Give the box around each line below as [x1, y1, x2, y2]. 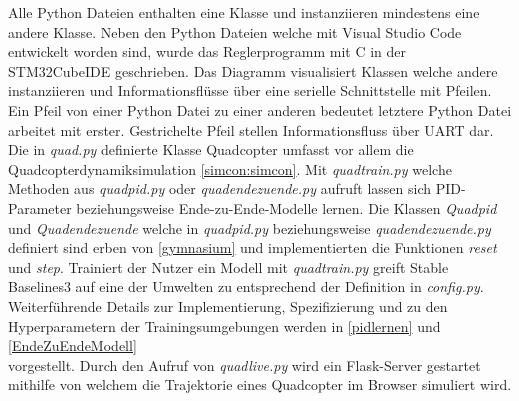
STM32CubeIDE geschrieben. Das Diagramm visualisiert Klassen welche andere [8, 60, 498, 81]
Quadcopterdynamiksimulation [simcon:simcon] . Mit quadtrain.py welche [8, 158, 452, 179]
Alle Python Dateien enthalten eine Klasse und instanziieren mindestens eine [8, 2, 480, 22]
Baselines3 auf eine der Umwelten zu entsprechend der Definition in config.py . [8, 276, 484, 297]
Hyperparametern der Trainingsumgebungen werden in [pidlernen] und [8, 315, 441, 336]
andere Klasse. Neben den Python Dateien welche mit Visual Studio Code [8, 21, 462, 42]
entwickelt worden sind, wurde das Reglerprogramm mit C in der [8, 41, 407, 62]
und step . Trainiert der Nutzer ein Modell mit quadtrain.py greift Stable [8, 256, 449, 277]
